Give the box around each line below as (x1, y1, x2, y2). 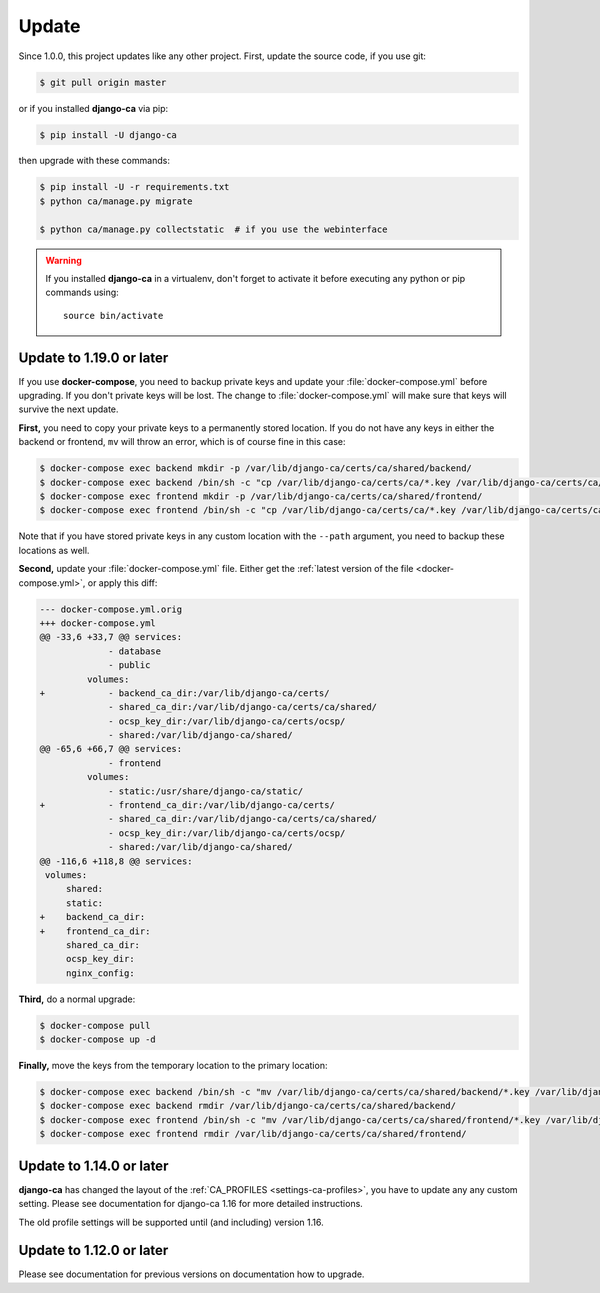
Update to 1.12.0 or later (18, 1242, 169, 1259)
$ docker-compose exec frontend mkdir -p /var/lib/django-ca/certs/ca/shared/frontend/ (39, 491, 483, 502)
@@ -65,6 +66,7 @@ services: (39, 743, 183, 755)
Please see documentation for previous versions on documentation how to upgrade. (18, 1268, 365, 1280)
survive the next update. (18, 403, 119, 415)
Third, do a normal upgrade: (18, 993, 136, 1005)
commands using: (45, 286, 119, 299)
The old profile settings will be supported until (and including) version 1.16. (18, 1216, 324, 1228)
